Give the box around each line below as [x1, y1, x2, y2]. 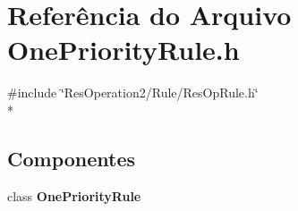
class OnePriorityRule [7, 186, 141, 205]
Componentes [7, 144, 136, 172]
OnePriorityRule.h [7, 31, 240, 68]
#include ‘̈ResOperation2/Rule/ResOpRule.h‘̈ [7, 83, 259, 102]
